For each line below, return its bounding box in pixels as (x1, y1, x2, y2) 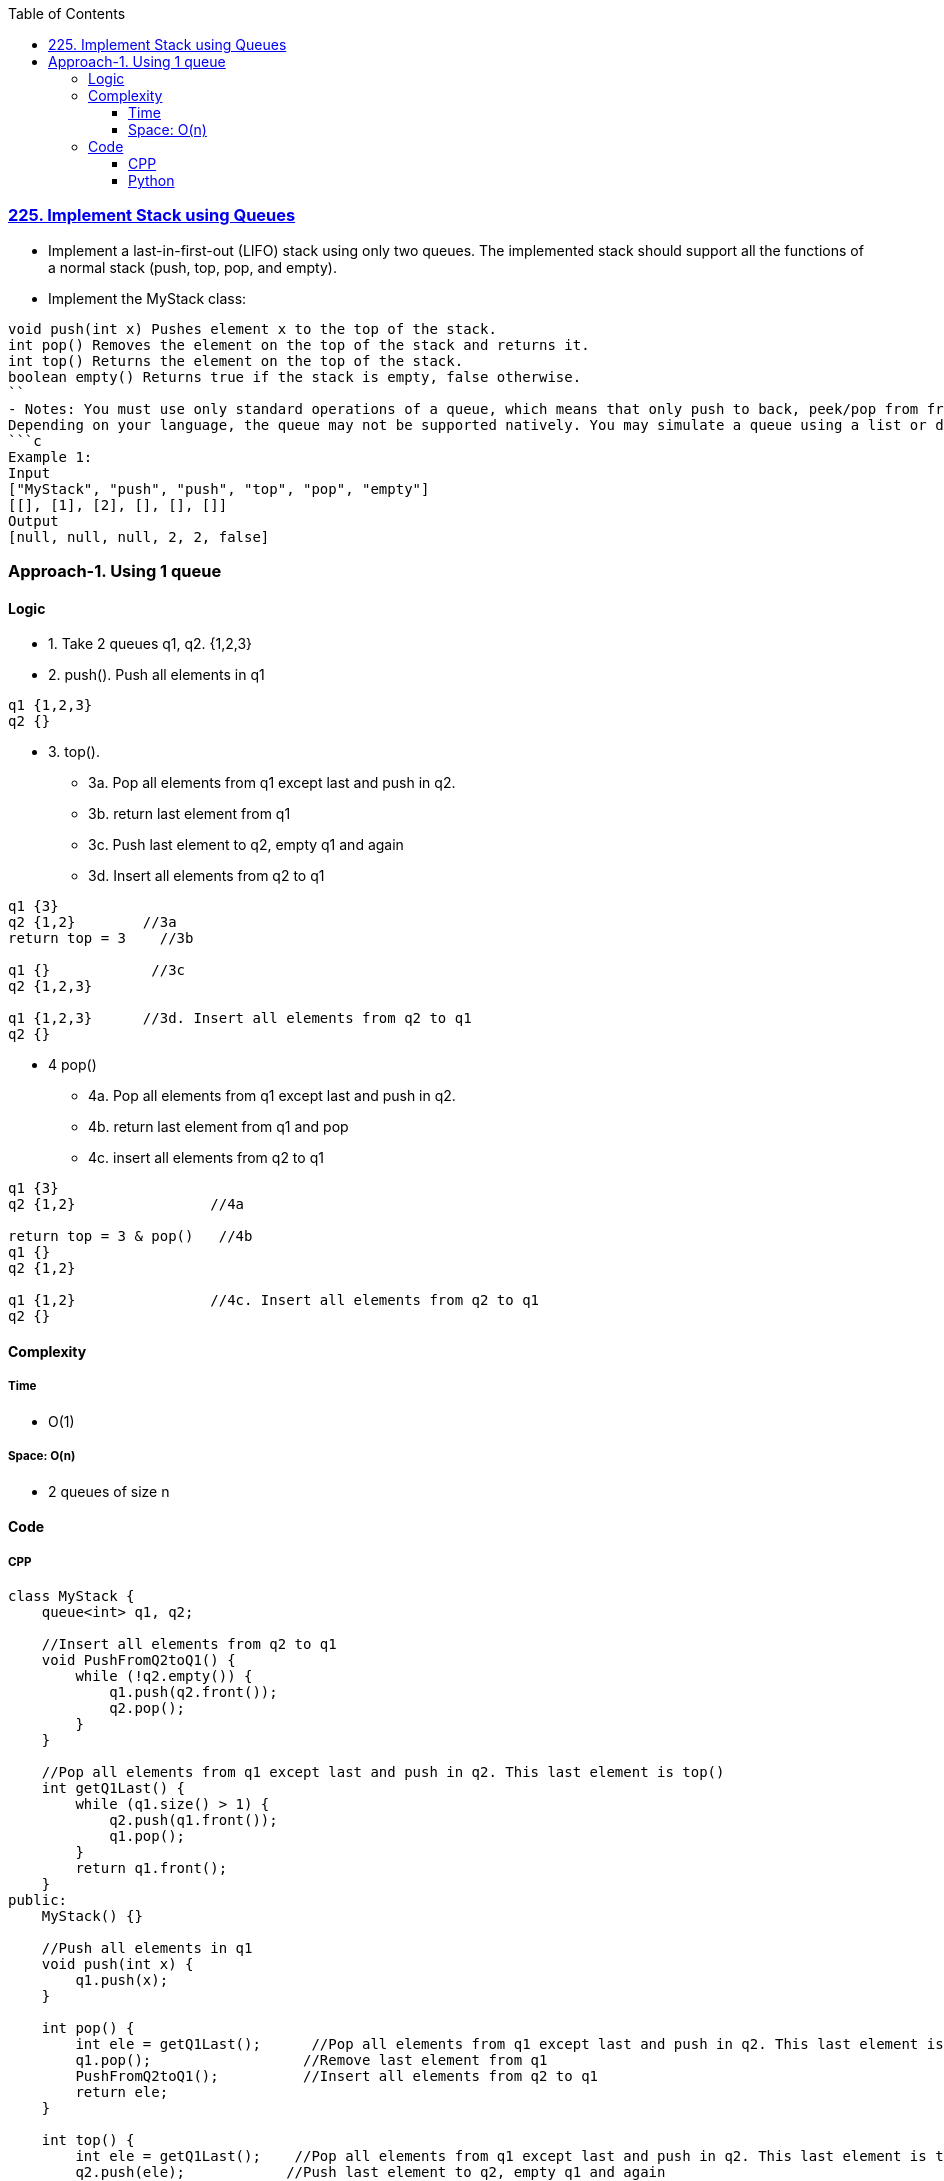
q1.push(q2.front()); (109, 1683, 278, 1700)
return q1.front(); (75, 1859, 228, 1876)
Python (128, 172, 175, 189)
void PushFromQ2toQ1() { (41, 1651, 236, 1668)
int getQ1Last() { (41, 1779, 186, 1796)
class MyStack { (8, 1587, 135, 1604)
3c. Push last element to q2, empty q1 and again (88, 836, 404, 854)
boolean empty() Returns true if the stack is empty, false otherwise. (8, 368, 582, 385)
